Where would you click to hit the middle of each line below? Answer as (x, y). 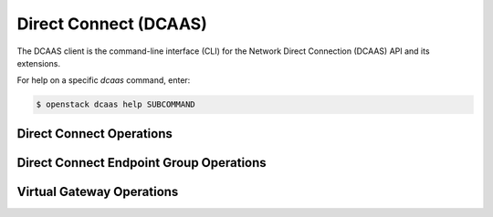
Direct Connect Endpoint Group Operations (142, 163)
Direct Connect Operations (94, 134)
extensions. (39, 63)
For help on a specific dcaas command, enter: (104, 80)
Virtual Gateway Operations (98, 191)
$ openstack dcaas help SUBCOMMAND (115, 104)
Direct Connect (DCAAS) (112, 24)
